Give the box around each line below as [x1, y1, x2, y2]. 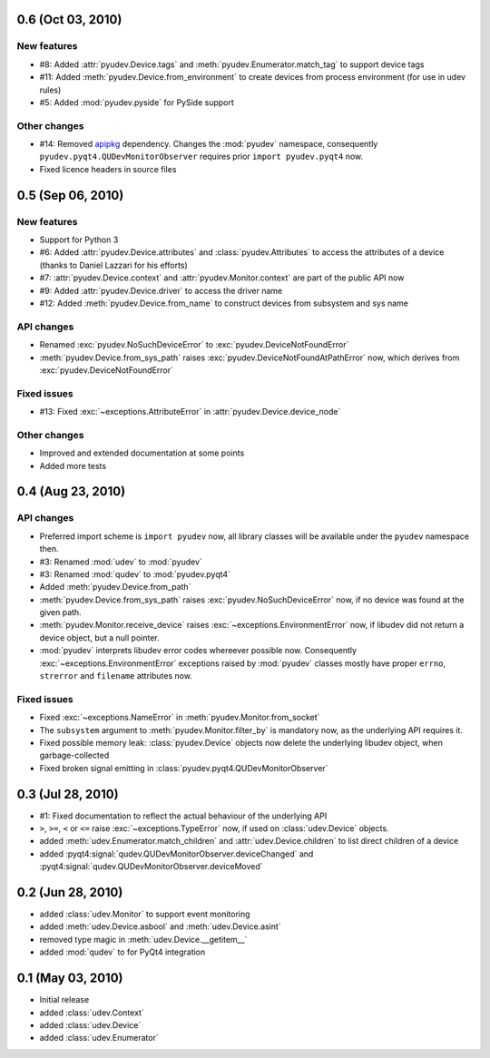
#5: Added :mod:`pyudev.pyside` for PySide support [39, 96, 235, 108]
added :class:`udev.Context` [39, 1007, 144, 1018]
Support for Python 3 [39, 234, 119, 245]
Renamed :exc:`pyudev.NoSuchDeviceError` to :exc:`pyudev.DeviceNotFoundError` [39, 339, 349, 350]
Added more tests [39, 460, 107, 471]
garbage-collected [39, 749, 110, 761]
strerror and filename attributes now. [39, 671, 192, 681]
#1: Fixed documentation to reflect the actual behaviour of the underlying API [39, 810, 328, 821]
